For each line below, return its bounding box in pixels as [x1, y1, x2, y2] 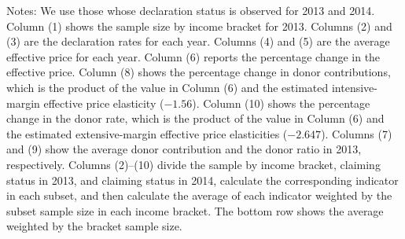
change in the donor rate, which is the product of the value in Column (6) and [6, 110, 385, 127]
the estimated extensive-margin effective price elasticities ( [6, 125, 288, 142]
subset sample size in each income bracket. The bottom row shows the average [6, 202, 384, 219]
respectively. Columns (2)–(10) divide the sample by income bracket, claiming [6, 156, 381, 172]
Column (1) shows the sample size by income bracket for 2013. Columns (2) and [6, 17, 392, 34]
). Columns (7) [321, 125, 392, 142]
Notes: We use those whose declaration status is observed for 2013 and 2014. [6, 2, 375, 18]
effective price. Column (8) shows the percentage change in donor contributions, [6, 64, 391, 80]
